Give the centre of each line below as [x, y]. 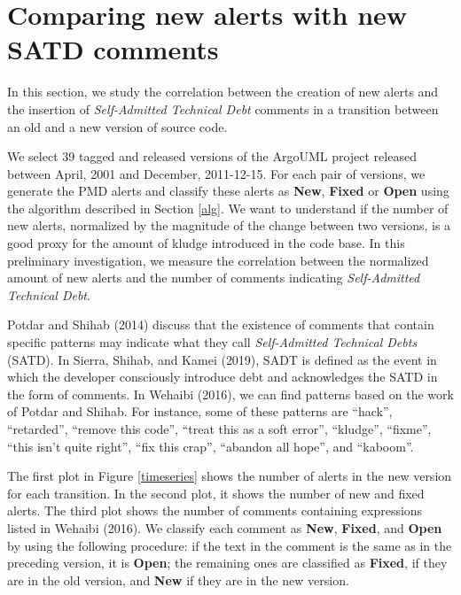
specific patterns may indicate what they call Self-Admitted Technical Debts [212, 342]
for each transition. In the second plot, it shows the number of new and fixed [216, 493]
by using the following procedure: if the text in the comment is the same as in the [230, 545]
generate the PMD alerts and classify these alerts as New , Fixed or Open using [228, 191]
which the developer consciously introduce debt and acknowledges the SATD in [223, 377]
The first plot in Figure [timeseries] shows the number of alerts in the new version [230, 476]
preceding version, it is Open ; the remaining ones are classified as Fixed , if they [227, 563]
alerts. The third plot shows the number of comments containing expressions [215, 510]
